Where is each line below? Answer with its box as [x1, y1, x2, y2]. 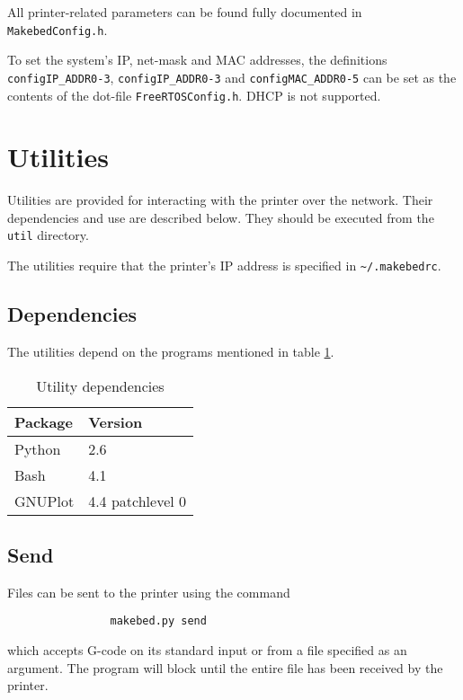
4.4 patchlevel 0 [88, 490, 187, 511]
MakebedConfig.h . [7, 20, 108, 39]
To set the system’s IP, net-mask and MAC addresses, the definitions [7, 50, 387, 69]
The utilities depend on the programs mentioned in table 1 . [7, 341, 334, 360]
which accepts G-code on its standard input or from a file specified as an [7, 641, 407, 660]
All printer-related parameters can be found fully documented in [7, 3, 362, 21]
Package [14, 411, 73, 432]
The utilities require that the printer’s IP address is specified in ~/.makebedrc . [7, 256, 441, 275]
